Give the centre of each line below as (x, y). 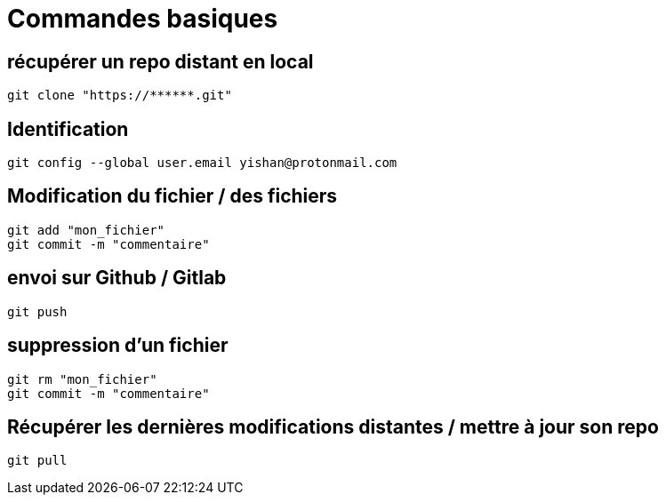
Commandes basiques (143, 19)
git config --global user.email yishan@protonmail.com (202, 163)
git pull (37, 461)
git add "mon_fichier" (86, 230)
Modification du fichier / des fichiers (173, 196)
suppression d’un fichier (118, 346)
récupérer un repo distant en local (160, 61)
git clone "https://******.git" (120, 96)
